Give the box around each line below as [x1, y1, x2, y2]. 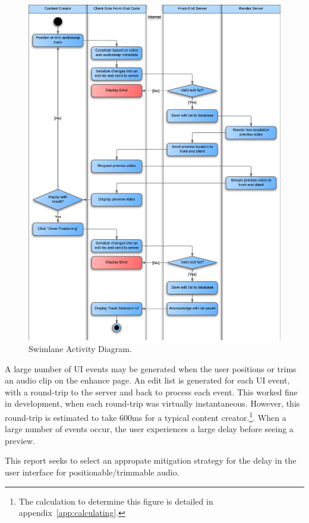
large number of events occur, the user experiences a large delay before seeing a [5, 423, 294, 435]
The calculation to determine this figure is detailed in [18, 495, 213, 507]
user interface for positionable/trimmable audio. [5, 465, 179, 478]
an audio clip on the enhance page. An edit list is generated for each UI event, [5, 374, 290, 386]
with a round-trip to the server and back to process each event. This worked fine [5, 385, 298, 398]
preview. [5, 434, 35, 446]
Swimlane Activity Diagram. [29, 342, 132, 354]
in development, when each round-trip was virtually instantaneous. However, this [5, 397, 300, 410]
